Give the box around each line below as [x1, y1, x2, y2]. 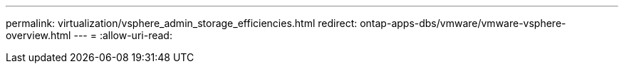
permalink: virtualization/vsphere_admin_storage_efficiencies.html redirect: [6, 17, 358, 29]
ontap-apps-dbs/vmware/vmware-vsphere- [360, 17, 566, 29]
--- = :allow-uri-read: [73, 29, 172, 41]
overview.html [6, 29, 71, 41]
